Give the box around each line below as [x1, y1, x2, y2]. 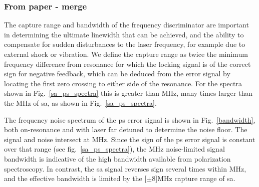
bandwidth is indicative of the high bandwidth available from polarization [4, 153, 231, 164]
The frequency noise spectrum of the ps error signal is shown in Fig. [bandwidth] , [4, 114, 255, 125]
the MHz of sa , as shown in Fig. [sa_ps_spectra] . [4, 97, 157, 108]
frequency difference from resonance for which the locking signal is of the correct [4, 58, 251, 69]
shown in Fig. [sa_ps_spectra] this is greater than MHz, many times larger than [4, 88, 252, 98]
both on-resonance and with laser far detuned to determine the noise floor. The [4, 124, 247, 135]
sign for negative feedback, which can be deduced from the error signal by [4, 68, 230, 79]
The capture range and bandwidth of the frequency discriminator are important [4, 19, 249, 30]
